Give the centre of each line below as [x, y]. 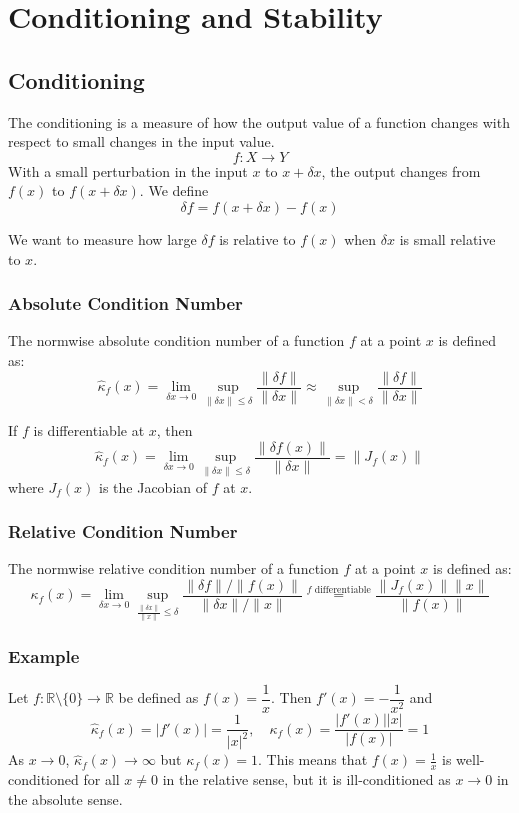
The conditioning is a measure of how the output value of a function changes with [259, 121]
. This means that [313, 759]
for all [101, 779]
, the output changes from [401, 170]
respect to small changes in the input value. [141, 141]
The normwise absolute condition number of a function [176, 340]
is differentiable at [89, 430]
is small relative [447, 238]
